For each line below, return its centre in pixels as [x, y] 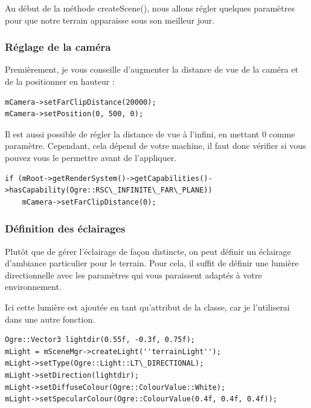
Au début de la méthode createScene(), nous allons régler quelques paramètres [150, 8]
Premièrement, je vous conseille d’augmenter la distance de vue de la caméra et [152, 69]
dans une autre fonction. [50, 319]
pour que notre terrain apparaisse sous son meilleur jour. [110, 20]
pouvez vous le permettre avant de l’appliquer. [91, 157]
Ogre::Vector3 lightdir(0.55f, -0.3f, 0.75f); [100, 340]
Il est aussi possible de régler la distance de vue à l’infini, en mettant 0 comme [150, 133]
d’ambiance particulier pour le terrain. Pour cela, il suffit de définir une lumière [152, 263]
